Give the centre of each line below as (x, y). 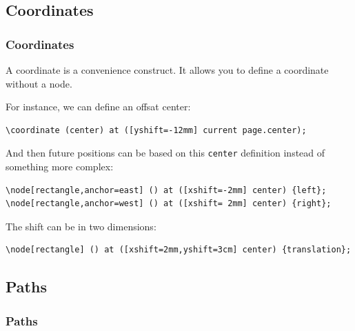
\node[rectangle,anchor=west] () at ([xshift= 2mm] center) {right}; (169, 204)
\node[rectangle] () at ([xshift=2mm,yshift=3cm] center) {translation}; (179, 250)
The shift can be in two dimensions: (81, 226)
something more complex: (60, 167)
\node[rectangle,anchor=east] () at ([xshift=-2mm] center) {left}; (166, 190)
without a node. (39, 83)
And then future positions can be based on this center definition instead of (165, 153)
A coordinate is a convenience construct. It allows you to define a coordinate (167, 70)
